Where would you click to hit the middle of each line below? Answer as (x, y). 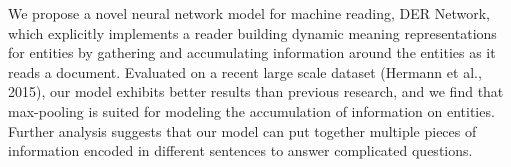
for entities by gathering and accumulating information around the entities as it (252, 52)
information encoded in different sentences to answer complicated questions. (240, 150)
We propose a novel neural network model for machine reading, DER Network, (249, 13)
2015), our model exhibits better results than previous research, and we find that (256, 91)
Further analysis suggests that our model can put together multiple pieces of (242, 130)
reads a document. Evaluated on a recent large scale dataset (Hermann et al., (245, 71)
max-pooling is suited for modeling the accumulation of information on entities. (251, 110)
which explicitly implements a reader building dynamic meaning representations (252, 32)
